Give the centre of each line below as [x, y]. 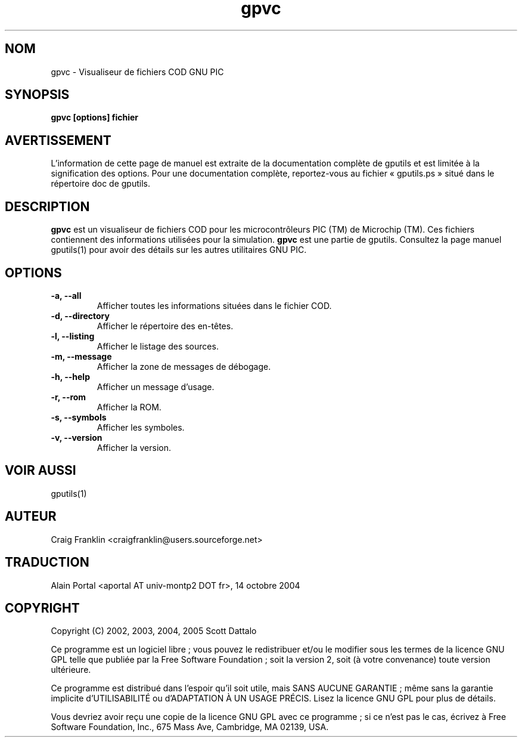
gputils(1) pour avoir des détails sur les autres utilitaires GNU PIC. [179, 250]
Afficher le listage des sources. [158, 346]
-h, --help [70, 376]
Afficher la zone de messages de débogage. [184, 366]
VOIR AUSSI [41, 471]
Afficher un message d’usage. [156, 387]
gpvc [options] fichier [95, 118]
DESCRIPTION [47, 206]
